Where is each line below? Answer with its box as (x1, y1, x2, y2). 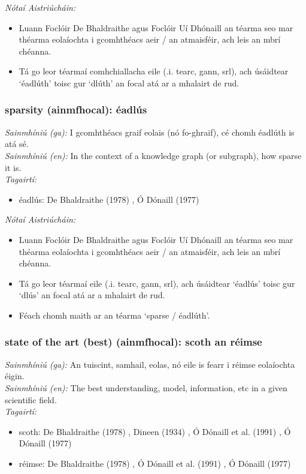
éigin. (5, 370, 25, 382)
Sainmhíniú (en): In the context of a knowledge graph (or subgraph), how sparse (5, 149, 302, 161)
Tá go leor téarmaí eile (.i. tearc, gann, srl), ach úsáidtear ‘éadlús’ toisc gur (19, 277, 295, 289)
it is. (5, 161, 22, 173)
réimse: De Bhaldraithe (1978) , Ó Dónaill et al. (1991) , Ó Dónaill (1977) (19, 457, 291, 469)
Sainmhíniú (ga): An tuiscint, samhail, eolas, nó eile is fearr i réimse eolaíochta (5, 358, 295, 370)
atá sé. (5, 137, 29, 150)
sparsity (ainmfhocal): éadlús (5, 102, 147, 117)
